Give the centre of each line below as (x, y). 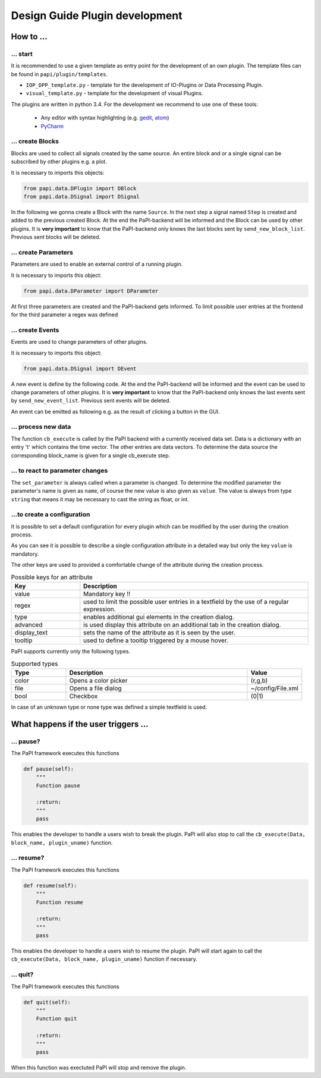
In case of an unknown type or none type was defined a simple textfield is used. (109, 707)
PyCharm (52, 126)
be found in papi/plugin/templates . (59, 74)
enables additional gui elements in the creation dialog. (159, 617)
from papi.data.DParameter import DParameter (91, 291)
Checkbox (84, 696)
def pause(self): (49, 769)
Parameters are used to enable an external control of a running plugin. (97, 264)
